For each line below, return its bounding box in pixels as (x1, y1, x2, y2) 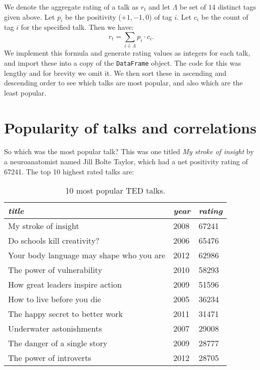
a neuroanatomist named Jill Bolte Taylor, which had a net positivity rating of (4, 156, 248, 167)
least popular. (4, 87, 46, 98)
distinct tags (218, 2, 256, 12)
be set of (179, 2, 206, 12)
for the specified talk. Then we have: (21, 22, 134, 32)
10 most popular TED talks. (65, 184, 166, 197)
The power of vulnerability (8, 264, 102, 276)
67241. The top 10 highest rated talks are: (4, 166, 134, 176)
